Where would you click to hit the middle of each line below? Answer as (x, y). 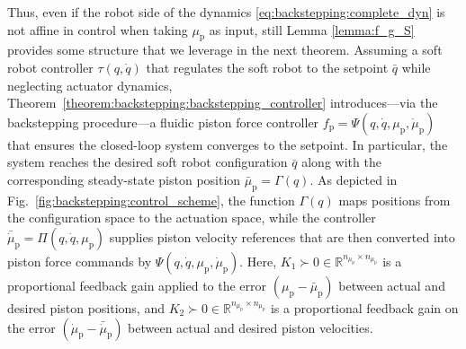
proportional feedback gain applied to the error (137, 285)
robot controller (50, 67)
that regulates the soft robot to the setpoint (267, 67)
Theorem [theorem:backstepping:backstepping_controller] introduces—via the (223, 103)
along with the (341, 162)
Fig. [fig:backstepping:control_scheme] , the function (151, 200)
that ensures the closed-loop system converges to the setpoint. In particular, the (228, 144)
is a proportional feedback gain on (364, 307)
